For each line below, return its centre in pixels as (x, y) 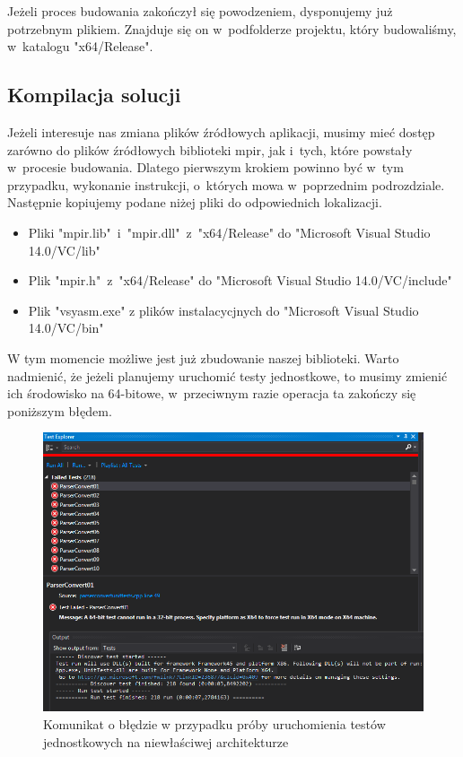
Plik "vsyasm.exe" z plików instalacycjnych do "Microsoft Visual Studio (223, 310)
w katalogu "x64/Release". (80, 46)
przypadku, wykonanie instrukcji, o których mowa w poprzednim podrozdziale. (226, 184)
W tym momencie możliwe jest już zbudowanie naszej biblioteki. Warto (203, 357)
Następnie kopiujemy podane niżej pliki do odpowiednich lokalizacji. (195, 202)
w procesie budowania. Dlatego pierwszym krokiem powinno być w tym (205, 167)
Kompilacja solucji (94, 95)
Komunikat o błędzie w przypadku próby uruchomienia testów (214, 724)
